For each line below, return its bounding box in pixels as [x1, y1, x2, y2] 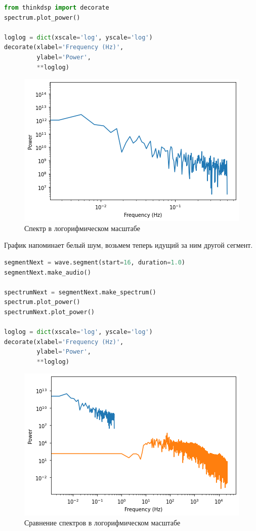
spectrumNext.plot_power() [4, 308, 95, 316]
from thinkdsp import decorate [4, 4, 109, 11]
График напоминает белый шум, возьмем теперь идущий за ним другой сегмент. [4, 240, 253, 250]
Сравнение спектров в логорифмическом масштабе [24, 517, 181, 528]
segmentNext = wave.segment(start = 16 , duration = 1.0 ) [4, 258, 186, 266]
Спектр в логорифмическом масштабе [24, 222, 140, 233]
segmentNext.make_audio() [4, 269, 91, 276]
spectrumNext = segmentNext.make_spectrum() [4, 288, 156, 296]
